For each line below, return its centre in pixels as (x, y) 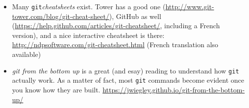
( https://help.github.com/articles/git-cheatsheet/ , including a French (116, 26)
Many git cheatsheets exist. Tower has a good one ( (89, 6)
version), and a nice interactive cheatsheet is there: (88, 35)
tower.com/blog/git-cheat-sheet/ (61, 16)
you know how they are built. (56, 89)
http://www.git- (190, 6)
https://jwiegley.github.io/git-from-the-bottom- (174, 89)
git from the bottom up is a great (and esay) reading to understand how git (125, 70)
